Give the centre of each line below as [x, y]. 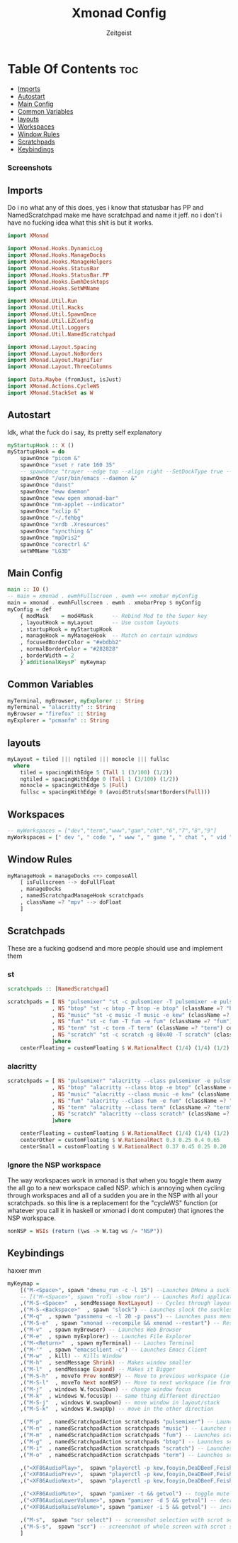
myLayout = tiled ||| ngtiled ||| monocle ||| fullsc [89, 759]
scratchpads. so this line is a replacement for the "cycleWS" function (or [113, 1203]
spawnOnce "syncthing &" [57, 531]
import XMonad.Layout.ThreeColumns [60, 367]
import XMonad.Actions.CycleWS [53, 386]
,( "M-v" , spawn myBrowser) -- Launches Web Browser [101, 1330]
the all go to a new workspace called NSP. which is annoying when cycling [116, 1188]
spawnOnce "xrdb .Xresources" [65, 525]
